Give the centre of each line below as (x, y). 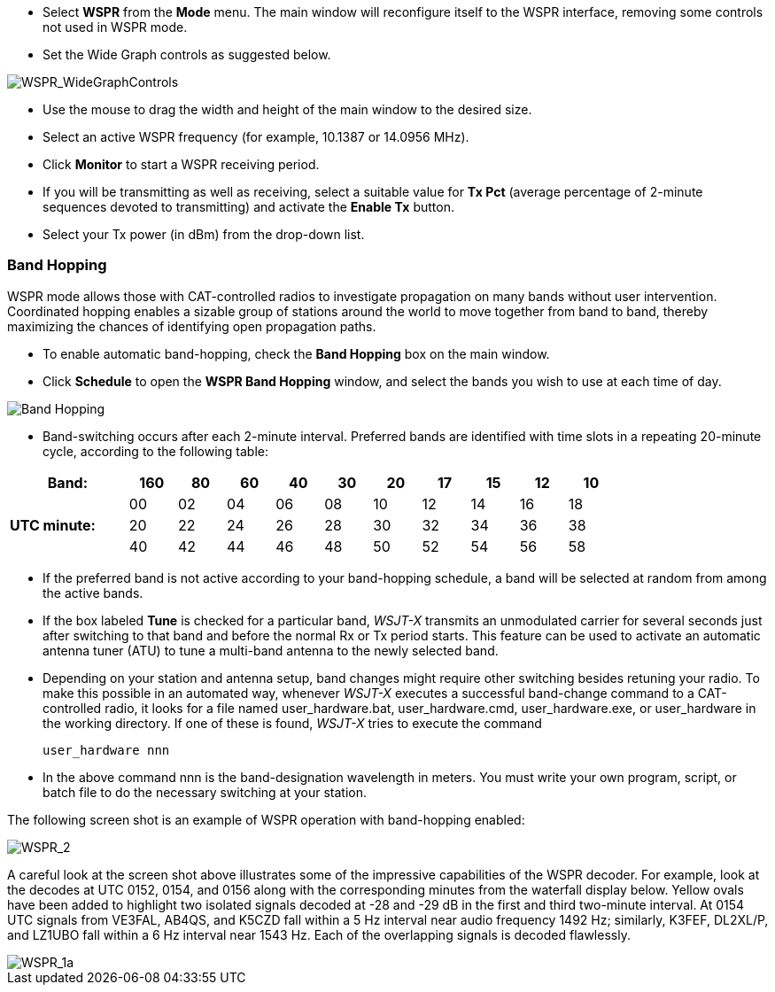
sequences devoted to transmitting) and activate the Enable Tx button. (248, 207)
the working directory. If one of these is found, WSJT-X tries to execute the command (292, 723)
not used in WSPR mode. (115, 27)
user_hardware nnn (106, 750)
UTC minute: (53, 525)
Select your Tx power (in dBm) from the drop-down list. (204, 234)
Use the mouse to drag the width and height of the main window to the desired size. (287, 109)
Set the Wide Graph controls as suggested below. (187, 54)
